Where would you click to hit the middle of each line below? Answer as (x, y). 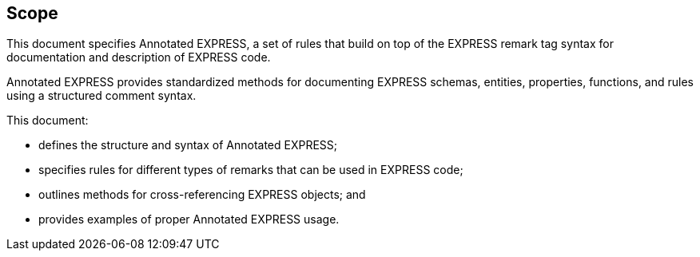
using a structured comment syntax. (101, 96)
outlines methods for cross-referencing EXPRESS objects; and (202, 195)
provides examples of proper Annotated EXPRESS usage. (189, 219)
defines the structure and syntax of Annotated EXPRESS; (188, 145)
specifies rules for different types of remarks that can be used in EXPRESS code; (251, 170)
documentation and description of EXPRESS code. (139, 57)
